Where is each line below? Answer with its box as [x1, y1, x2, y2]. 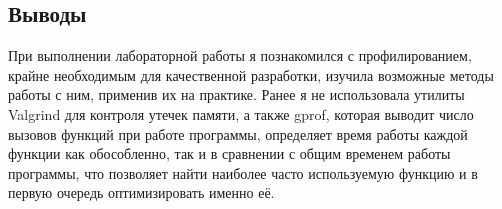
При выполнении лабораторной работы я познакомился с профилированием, [8, 45, 472, 66]
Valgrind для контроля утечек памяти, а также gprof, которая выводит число [8, 103, 474, 124]
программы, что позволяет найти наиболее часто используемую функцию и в [8, 162, 478, 183]
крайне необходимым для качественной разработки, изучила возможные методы [8, 64, 494, 85]
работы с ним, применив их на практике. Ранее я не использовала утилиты [8, 84, 465, 105]
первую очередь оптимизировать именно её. [8, 182, 275, 203]
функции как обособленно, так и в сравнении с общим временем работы [8, 143, 451, 164]
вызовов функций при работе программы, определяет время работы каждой [8, 123, 468, 144]
